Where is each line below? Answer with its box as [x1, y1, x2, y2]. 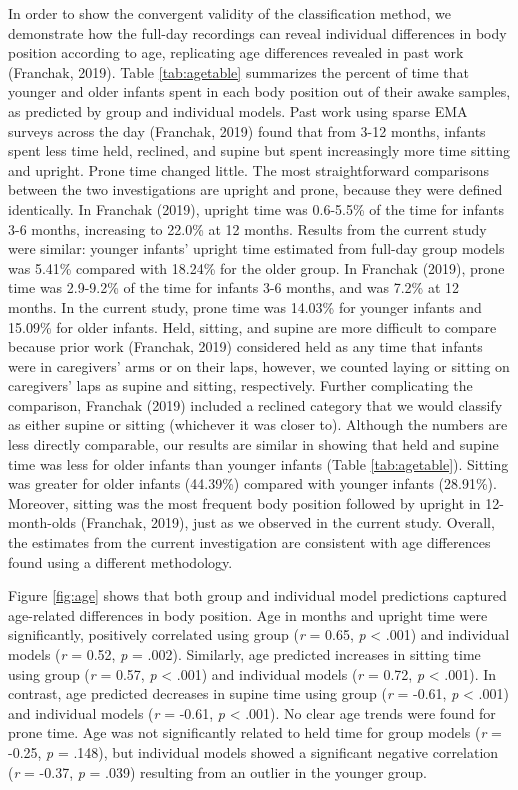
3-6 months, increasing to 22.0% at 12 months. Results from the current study [8, 218, 487, 239]
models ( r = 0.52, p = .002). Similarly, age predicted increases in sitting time [8, 644, 481, 664]
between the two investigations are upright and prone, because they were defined [8, 179, 503, 200]
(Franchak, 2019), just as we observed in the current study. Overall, [80, 512, 495, 533]
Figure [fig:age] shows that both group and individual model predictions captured [8, 585, 507, 606]
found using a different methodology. [8, 551, 233, 572]
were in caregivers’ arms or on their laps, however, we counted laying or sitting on [8, 355, 510, 376]
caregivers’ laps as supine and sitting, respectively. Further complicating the [8, 375, 473, 396]
